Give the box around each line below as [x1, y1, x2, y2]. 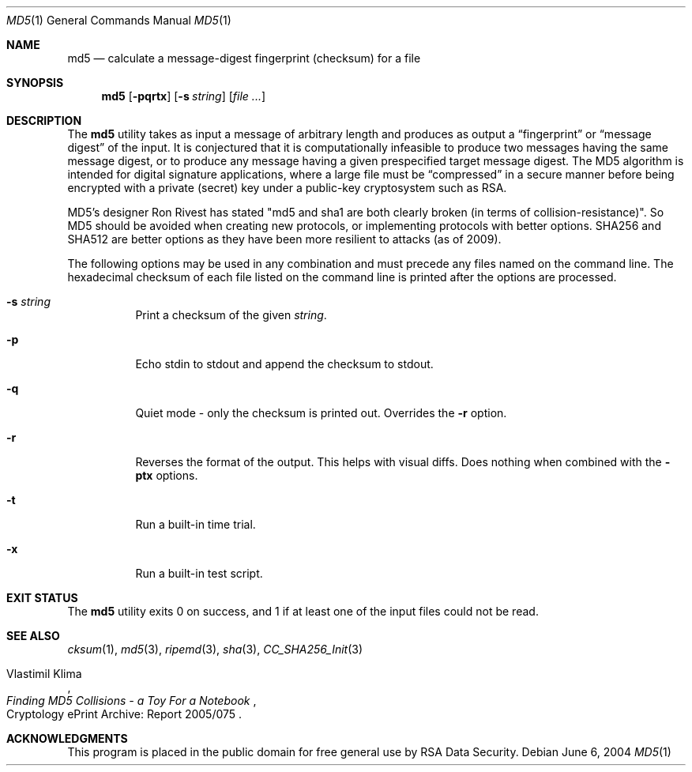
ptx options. [135, 469, 198, 482]
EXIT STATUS [6, 591, 78, 604]
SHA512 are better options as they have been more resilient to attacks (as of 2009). [67, 232, 502, 246]
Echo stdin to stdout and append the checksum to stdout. [135, 357, 434, 371]
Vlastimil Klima [6, 667, 82, 680]
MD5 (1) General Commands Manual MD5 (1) [6, 13, 231, 27]
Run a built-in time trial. [135, 518, 256, 531]
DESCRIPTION [6, 114, 82, 127]
